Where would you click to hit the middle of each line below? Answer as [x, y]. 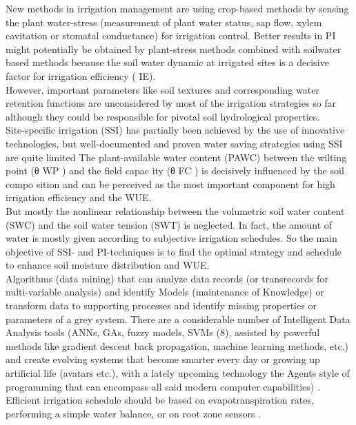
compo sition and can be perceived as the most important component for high [170, 184]
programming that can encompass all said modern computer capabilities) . [163, 386]
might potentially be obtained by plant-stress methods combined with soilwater [174, 49]
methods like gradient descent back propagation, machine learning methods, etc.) [177, 345]
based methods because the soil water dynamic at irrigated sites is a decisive [167, 62]
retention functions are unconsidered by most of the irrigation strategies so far [171, 103]
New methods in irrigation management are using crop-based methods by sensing [177, 8]
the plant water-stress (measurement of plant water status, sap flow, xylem [164, 22]
